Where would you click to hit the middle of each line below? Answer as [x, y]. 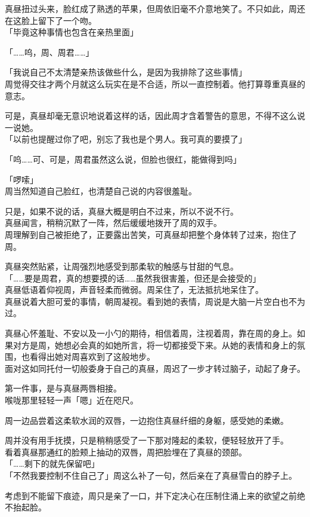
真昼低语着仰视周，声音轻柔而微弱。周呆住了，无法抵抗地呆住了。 [134, 290]
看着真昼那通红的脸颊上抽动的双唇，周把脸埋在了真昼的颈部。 [126, 452]
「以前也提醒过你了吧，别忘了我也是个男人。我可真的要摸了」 [126, 139]
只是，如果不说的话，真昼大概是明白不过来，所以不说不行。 [122, 211]
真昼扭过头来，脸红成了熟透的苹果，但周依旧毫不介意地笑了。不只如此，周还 [155, 8]
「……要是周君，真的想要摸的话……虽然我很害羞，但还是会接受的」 [133, 278]
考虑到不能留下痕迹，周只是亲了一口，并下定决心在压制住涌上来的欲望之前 [151, 495]
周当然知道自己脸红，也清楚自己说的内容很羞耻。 [101, 191]
